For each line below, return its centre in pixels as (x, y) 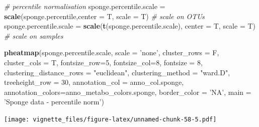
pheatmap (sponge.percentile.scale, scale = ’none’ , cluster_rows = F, (112, 52)
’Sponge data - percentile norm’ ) (54, 102)
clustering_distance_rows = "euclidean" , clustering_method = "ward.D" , (117, 72)
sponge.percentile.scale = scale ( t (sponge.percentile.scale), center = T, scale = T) (130, 26)
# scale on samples (34, 35)
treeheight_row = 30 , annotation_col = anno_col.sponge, (94, 82)
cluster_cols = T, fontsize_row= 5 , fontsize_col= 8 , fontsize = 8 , (103, 62)
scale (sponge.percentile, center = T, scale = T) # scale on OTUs (104, 16)
